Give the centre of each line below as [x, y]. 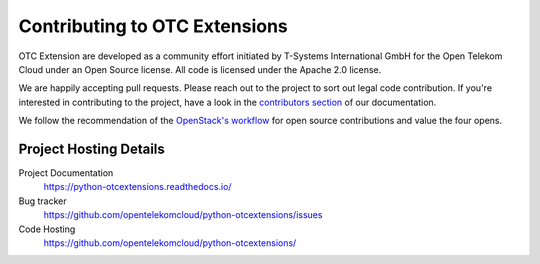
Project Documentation [66, 173]
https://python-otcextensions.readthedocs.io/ [137, 187]
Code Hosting [47, 229]
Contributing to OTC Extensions [153, 26]
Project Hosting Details [91, 148]
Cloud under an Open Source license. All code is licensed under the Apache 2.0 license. [200, 69]
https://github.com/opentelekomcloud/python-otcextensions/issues [183, 215]
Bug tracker [42, 201]
